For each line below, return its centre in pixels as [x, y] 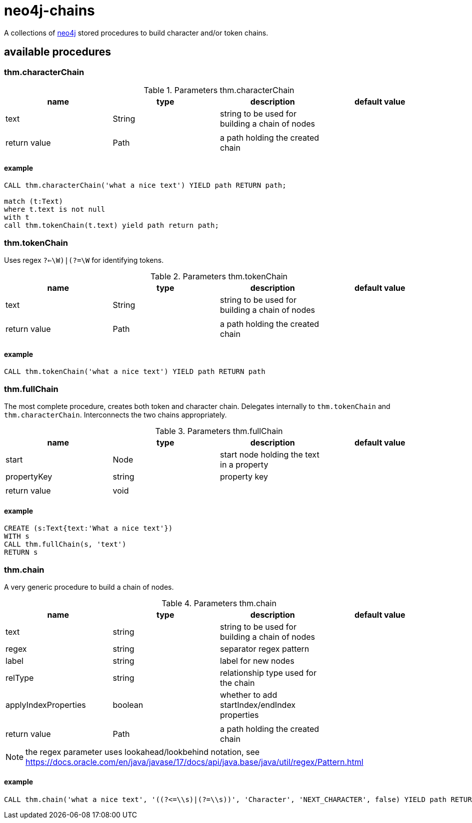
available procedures [58, 52]
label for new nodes [257, 661]
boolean [128, 705]
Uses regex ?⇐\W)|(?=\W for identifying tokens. [84, 260]
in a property [244, 464]
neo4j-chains [49, 11]
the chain [237, 683]
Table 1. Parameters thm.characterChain [219, 90]
